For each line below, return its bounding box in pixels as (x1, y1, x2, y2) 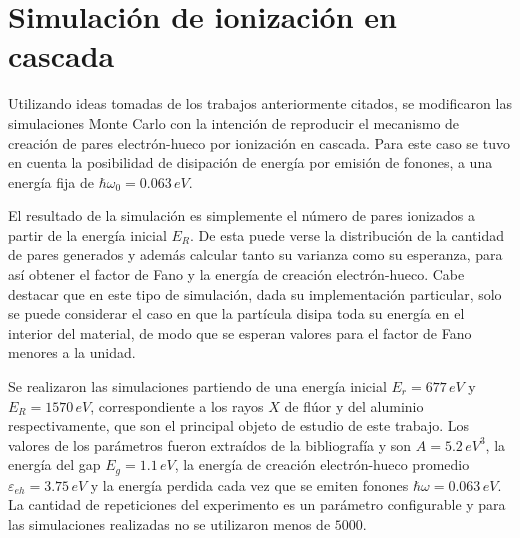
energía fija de (8, 171, 94, 192)
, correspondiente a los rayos (90, 395, 264, 416)
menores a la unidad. (8, 342, 136, 363)
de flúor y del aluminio (284, 395, 424, 416)
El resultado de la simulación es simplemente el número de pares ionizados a (8, 205, 475, 226)
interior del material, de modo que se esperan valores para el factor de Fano (8, 322, 472, 343)
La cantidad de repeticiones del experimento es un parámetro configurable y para (8, 494, 506, 515)
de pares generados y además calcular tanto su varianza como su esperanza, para (8, 244, 503, 265)
